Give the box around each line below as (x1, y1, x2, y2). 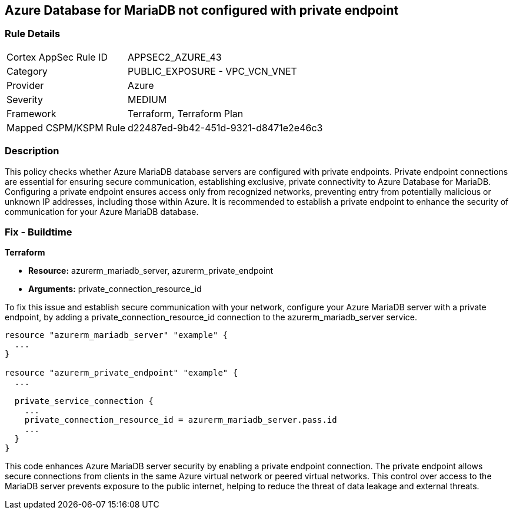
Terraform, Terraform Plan (128, 107, 244, 120)
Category (6, 65, 48, 77)
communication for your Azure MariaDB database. (5, 206, 199, 217)
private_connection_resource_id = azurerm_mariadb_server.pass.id (24, 415, 337, 425)
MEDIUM (128, 93, 167, 105)
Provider (6, 79, 44, 91)
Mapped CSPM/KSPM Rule (6, 121, 126, 134)
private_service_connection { (14, 396, 154, 406)
